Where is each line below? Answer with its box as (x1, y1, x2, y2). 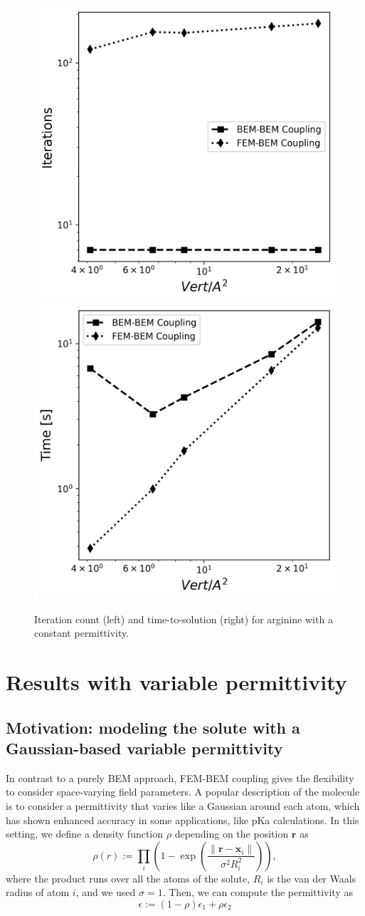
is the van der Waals (267, 870, 356, 885)
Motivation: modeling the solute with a (6, 716, 300, 738)
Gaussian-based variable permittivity (6, 737, 283, 759)
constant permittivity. (34, 625, 129, 640)
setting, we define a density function (6, 826, 164, 841)
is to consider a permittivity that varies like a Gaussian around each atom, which (6, 798, 360, 813)
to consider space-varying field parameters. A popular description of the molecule (6, 784, 360, 799)
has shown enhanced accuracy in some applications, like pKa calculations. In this (6, 812, 359, 827)
